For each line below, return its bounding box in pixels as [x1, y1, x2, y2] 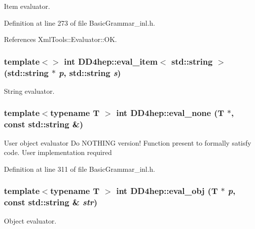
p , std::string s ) [59, 66, 121, 78]
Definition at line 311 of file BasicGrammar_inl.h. [4, 163, 155, 174]
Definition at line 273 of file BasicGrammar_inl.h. [4, 17, 155, 28]
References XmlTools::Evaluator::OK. [4, 34, 117, 44]
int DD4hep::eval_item [64, 55, 158, 67]
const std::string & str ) [4, 196, 98, 208]
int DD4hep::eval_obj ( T [116, 185, 218, 197]
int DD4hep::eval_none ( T [116, 107, 224, 119]
